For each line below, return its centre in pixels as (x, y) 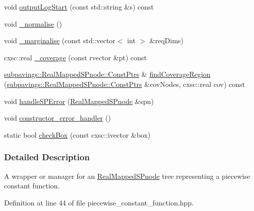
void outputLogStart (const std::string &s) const (79, 7)
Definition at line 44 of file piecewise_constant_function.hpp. (99, 202)
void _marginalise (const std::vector (60, 40)
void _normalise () (33, 23)
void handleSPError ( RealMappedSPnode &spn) (79, 101)
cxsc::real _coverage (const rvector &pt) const (76, 57)
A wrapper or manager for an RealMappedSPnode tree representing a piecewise (127, 176)
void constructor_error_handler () (57, 118)
